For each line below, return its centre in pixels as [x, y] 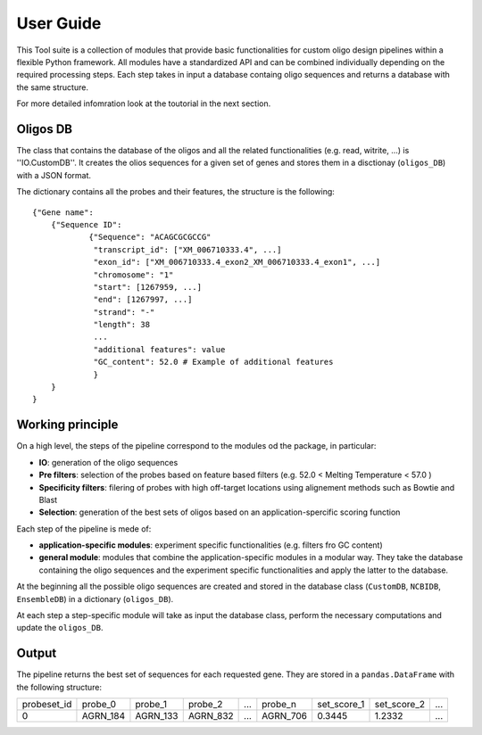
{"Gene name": [63, 212]
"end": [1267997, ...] [143, 300]
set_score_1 [341, 705]
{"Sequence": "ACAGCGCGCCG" [150, 237]
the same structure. [53, 87]
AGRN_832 [211, 716]
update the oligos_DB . [60, 628]
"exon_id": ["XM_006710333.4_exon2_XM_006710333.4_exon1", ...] [237, 262]
